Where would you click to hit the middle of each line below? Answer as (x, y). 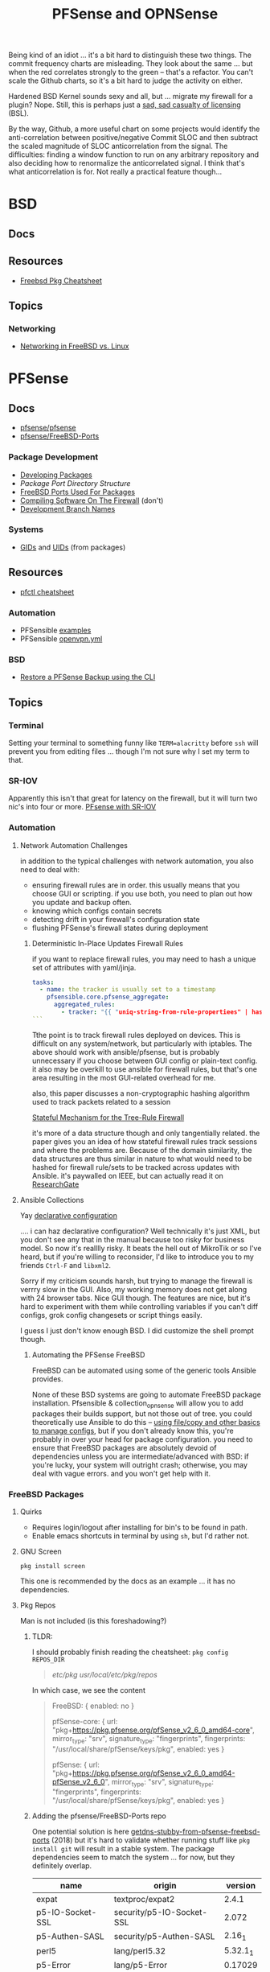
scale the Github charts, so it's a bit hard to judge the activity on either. (125, 80)
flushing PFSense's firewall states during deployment (120, 928)
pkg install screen (53, 1566)
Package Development (53, 457)
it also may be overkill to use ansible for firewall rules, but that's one (144, 1069)
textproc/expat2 (144, 1900)
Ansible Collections (52, 1200)
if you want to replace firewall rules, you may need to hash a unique (144, 959)
